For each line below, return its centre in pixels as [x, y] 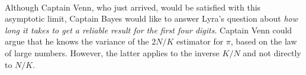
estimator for [200, 41]
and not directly [272, 52]
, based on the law [264, 41]
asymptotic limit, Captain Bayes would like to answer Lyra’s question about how [152, 18]
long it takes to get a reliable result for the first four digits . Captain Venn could [149, 30]
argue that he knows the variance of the [77, 41]
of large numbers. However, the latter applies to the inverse [112, 52]
